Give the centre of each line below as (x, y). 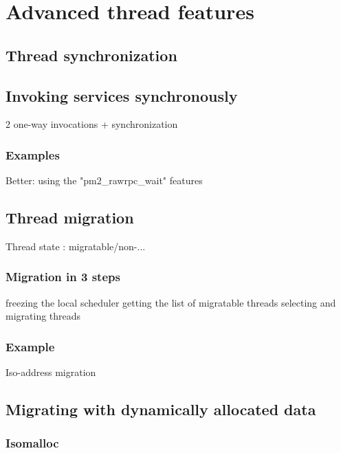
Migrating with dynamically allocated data (161, 409)
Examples (33, 154)
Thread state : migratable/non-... (76, 246)
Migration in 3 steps (63, 277)
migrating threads (43, 316)
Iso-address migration (51, 372)
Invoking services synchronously (122, 95)
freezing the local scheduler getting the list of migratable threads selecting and (171, 302)
